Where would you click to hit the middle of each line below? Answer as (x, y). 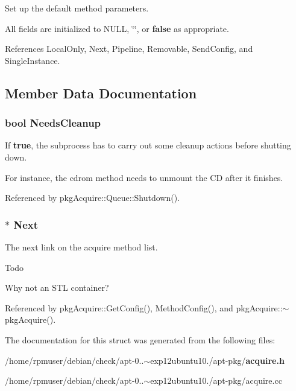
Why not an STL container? (57, 288)
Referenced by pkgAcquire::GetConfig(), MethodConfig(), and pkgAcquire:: (144, 307)
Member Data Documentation (101, 93)
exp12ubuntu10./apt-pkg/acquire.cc (216, 380)
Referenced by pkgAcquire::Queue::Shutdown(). (93, 198)
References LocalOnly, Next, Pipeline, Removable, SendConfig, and (129, 49)
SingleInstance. (33, 60)
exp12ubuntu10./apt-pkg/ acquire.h (217, 360)
